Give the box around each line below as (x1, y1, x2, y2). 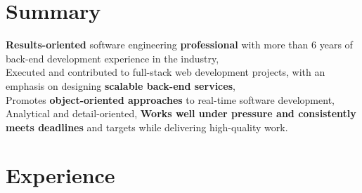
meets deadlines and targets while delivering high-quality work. (6, 119, 288, 134)
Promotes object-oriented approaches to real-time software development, (6, 92, 335, 107)
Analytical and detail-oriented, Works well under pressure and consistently (6, 106, 356, 121)
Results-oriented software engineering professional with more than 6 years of (6, 37, 353, 52)
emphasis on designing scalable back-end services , (6, 78, 235, 93)
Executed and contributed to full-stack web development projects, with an (6, 65, 325, 79)
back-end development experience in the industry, (6, 51, 219, 65)
